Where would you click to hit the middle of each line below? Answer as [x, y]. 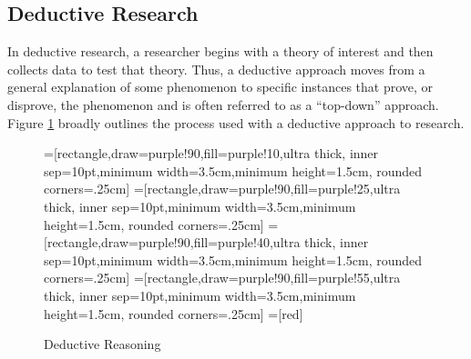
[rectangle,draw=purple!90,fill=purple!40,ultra [172, 242]
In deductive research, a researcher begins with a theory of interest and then [220, 51]
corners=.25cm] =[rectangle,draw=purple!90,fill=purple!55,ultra [222, 278]
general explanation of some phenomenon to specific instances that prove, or [220, 87]
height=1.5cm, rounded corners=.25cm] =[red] [174, 313]
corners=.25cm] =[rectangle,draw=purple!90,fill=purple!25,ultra [222, 189]
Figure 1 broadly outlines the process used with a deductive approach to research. [236, 122]
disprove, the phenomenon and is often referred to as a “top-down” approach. [223, 104]
